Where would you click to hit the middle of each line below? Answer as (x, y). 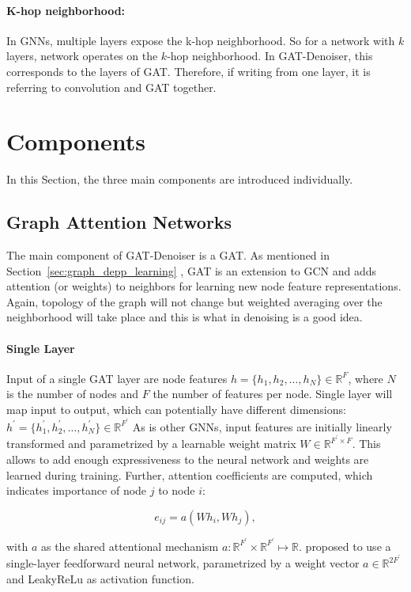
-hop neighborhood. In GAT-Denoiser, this (270, 56)
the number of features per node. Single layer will (273, 394)
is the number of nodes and (73, 394)
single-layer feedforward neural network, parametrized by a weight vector (183, 563)
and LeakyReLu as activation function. (100, 579)
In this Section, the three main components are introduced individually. (180, 179)
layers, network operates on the (82, 56)
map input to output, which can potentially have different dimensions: (176, 410)
